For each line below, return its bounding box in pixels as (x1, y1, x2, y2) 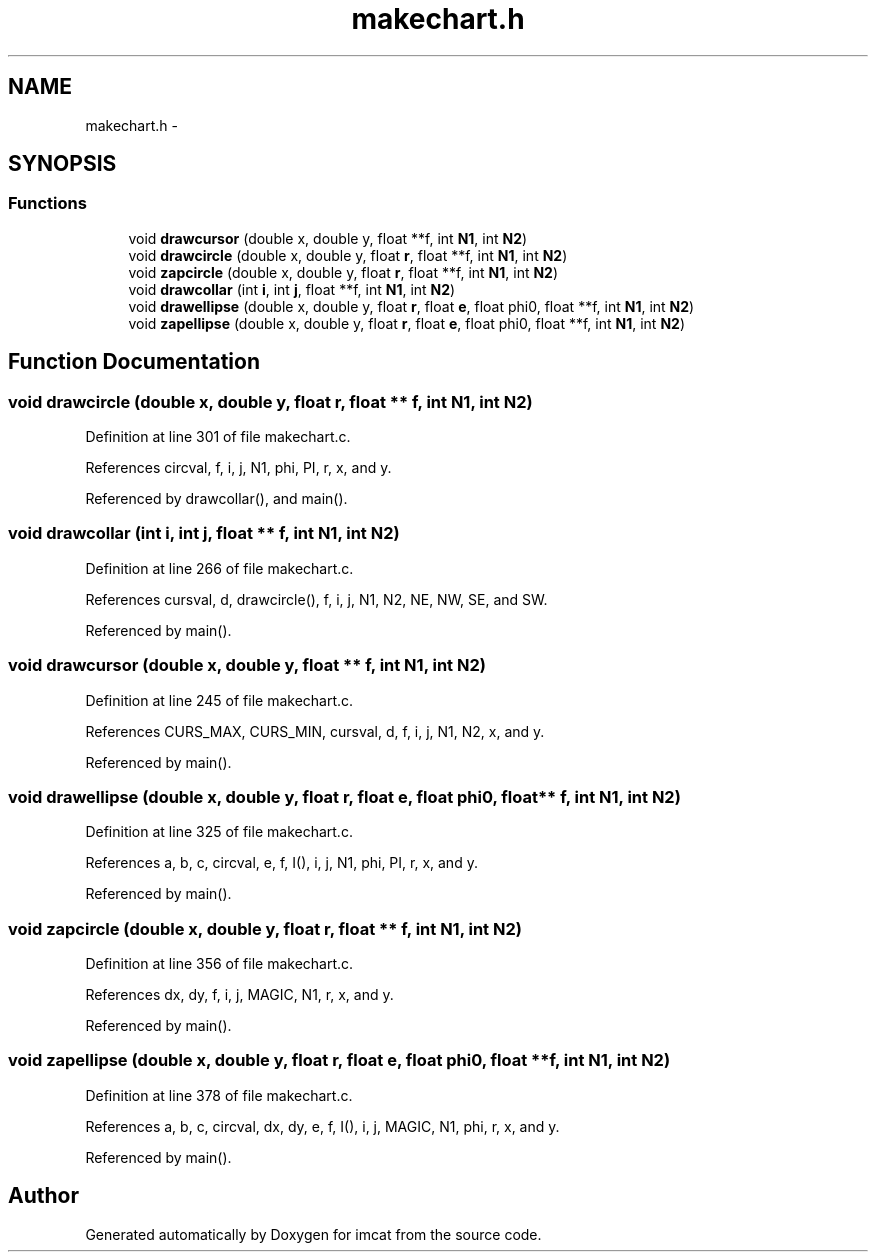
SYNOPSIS (8, 151, 117, 177)
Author (8, 1183, 79, 1209)
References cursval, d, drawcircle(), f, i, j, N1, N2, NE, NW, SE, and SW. (85, 590, 548, 608)
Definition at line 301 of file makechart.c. (85, 428, 351, 446)
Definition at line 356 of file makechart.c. (85, 955, 354, 973)
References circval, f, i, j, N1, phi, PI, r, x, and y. (85, 459, 392, 477)
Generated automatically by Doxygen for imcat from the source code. (85, 1225, 542, 1243)
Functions (8, 193, 87, 214)
